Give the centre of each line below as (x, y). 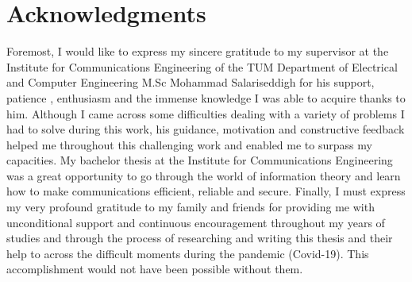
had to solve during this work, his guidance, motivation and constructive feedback (206, 129)
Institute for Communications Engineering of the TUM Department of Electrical (202, 66)
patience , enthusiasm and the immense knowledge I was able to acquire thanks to (206, 97)
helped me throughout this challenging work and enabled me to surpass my (189, 144)
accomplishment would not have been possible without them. (155, 269)
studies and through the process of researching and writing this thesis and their (200, 238)
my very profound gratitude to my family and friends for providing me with (191, 207)
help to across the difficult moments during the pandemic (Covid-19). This (188, 253)
